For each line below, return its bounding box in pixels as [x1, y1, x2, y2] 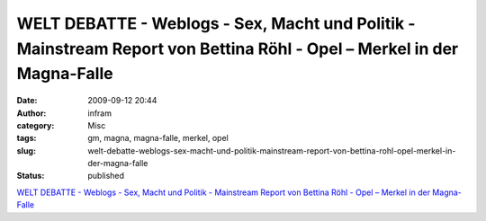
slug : [16, 145, 36, 156]
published [87, 171, 125, 181]
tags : [16, 133, 37, 144]
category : [16, 119, 55, 130]
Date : [16, 95, 38, 106]
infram [87, 108, 112, 119]
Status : [16, 171, 45, 181]
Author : [16, 108, 47, 119]
